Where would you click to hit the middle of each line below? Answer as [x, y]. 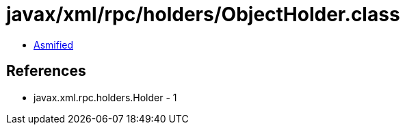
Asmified [54, 44]
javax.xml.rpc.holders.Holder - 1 [105, 97]
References [46, 71]
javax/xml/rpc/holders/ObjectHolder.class [203, 14]
